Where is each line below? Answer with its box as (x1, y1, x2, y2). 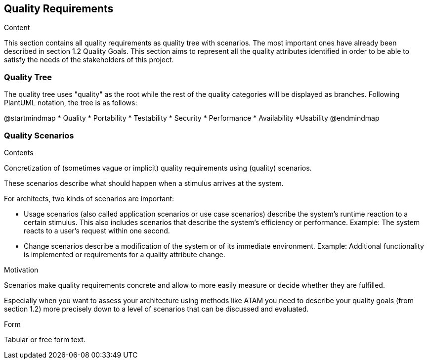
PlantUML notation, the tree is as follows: (4, 98, 137, 107)
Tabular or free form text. (4, 335, 86, 344)
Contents (4, 148, 34, 157)
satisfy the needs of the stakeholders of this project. (4, 55, 174, 64)
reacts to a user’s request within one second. (24, 226, 170, 235)
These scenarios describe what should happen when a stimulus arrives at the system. (4, 179, 284, 187)
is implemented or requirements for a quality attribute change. (24, 250, 225, 259)
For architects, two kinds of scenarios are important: (4, 194, 174, 203)
